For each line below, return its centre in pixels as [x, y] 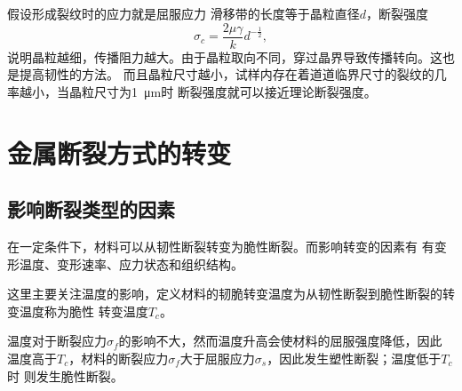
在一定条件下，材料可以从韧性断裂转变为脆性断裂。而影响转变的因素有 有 [221, 247]
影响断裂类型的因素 [91, 209]
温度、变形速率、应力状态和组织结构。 [131, 263]
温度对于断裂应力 [57, 341]
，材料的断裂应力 [119, 358]
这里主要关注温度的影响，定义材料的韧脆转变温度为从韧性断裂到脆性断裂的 [225, 294]
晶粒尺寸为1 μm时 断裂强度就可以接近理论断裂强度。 [223, 91]
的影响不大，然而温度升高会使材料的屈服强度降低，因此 [280, 341]
